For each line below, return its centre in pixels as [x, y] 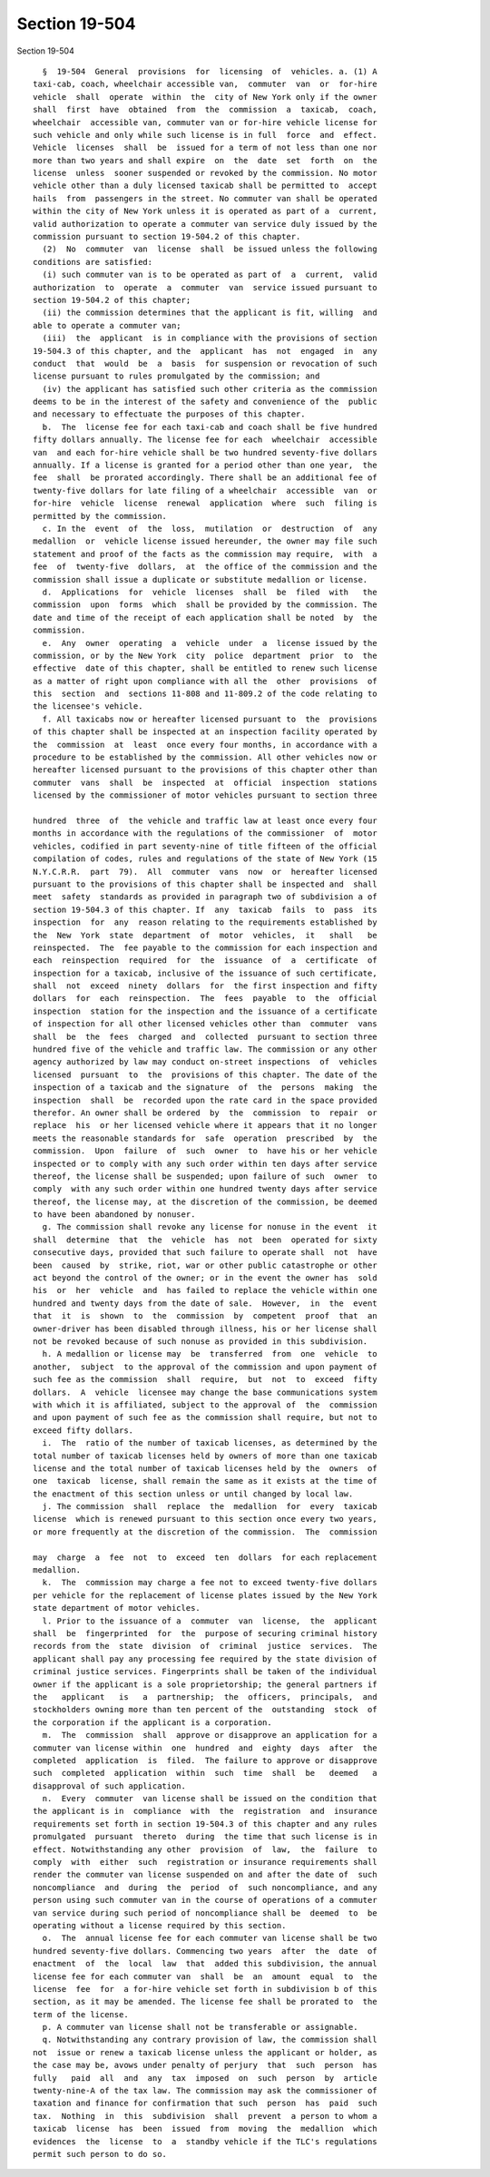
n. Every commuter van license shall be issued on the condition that [210, 1799]
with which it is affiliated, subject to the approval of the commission [205, 1405]
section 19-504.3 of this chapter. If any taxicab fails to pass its [205, 909]
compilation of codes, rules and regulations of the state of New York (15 [205, 859]
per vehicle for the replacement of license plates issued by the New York [205, 1595]
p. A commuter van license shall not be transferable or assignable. [200, 2027]
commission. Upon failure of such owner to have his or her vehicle [205, 1151]
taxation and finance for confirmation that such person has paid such [205, 2103]
